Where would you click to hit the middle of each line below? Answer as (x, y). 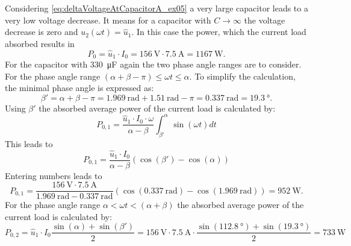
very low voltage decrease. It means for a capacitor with (108, 20)
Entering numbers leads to (54, 175)
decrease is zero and (42, 32)
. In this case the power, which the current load (219, 32)
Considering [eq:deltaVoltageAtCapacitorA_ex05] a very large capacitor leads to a (157, 8)
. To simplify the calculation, (242, 76)
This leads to (29, 143)
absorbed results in (40, 43)
